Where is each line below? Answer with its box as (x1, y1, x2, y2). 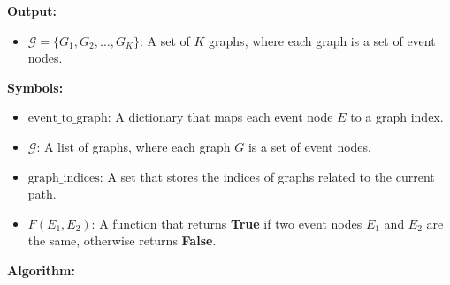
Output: (7, 2, 57, 19)
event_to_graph (27, 112, 108, 125)
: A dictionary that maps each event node (107, 108, 333, 126)
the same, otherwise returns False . (27, 231, 217, 250)
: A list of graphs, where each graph (36, 137, 231, 155)
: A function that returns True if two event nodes (91, 214, 362, 232)
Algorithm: (7, 260, 75, 279)
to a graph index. (350, 108, 444, 126)
